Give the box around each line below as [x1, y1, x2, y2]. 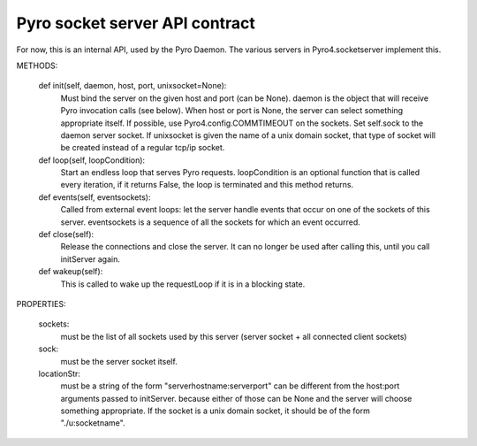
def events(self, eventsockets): [38, 191, 151, 203]
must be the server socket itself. [60, 356, 178, 366]
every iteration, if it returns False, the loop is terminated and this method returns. [60, 180, 353, 190]
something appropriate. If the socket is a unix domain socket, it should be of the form [60, 405, 370, 416]
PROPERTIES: [16, 298, 66, 309]
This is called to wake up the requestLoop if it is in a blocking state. [60, 279, 306, 289]
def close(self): [38, 229, 95, 240]
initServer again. [60, 253, 121, 265]
